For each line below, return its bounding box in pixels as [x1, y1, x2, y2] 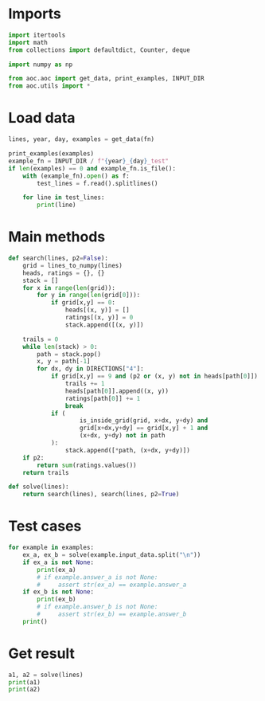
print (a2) [8, 686, 41, 694]
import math [8, 38, 48, 46]
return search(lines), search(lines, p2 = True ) [22, 491, 180, 499]
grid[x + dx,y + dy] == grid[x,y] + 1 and [79, 424, 208, 433]
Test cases [8, 517, 82, 535]
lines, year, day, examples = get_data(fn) [8, 135, 155, 143]
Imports [8, 5, 61, 23]
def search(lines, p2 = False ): [8, 254, 109, 263]
